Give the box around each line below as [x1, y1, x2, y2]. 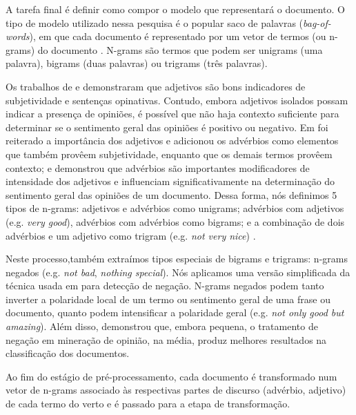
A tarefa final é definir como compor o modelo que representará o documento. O [6, 2, 345, 16]
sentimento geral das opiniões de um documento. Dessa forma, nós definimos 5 [6, 187, 337, 202]
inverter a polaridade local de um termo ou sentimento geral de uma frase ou [6, 291, 330, 306]
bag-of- [303, 15, 331, 30]
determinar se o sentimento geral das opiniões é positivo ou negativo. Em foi [6, 119, 328, 134]
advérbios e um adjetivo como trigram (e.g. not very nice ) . [6, 228, 256, 242]
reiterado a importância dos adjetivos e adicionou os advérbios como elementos [6, 133, 339, 148]
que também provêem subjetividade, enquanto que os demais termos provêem [6, 146, 333, 161]
